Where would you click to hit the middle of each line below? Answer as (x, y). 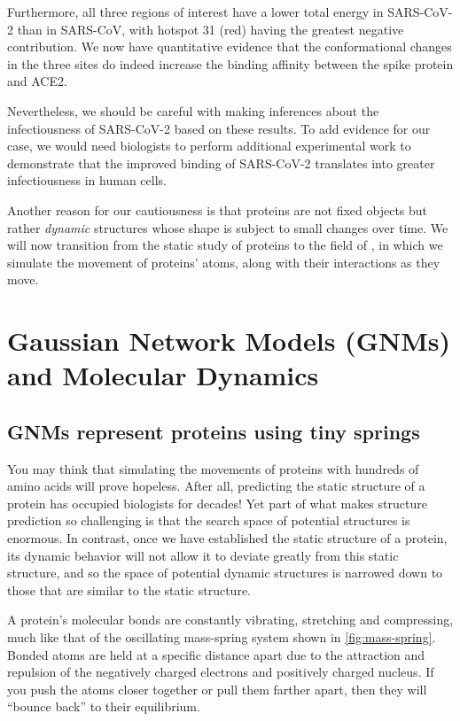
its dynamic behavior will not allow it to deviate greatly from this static (203, 555)
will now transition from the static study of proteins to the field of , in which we (225, 245)
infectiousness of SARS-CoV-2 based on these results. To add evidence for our (219, 128)
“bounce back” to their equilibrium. (104, 706)
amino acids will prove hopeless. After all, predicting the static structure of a (216, 486)
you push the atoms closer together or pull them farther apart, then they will (217, 689)
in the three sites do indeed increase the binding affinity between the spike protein (230, 63)
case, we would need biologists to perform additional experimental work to (209, 146)
